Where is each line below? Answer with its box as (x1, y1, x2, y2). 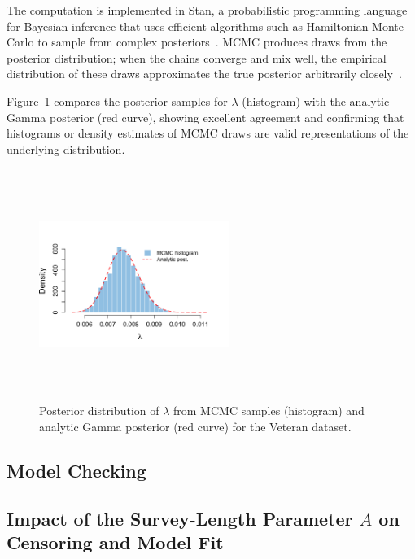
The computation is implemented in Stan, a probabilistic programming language (7, 2, 408, 18)
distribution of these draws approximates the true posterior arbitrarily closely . (7, 65, 402, 82)
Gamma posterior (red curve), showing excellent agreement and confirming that (7, 108, 404, 125)
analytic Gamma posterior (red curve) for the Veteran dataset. (39, 417, 352, 435)
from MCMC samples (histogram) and (173, 402, 365, 419)
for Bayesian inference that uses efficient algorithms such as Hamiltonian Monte (7, 17, 404, 34)
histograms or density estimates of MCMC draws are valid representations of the (7, 124, 409, 142)
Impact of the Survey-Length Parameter (7, 505, 353, 531)
